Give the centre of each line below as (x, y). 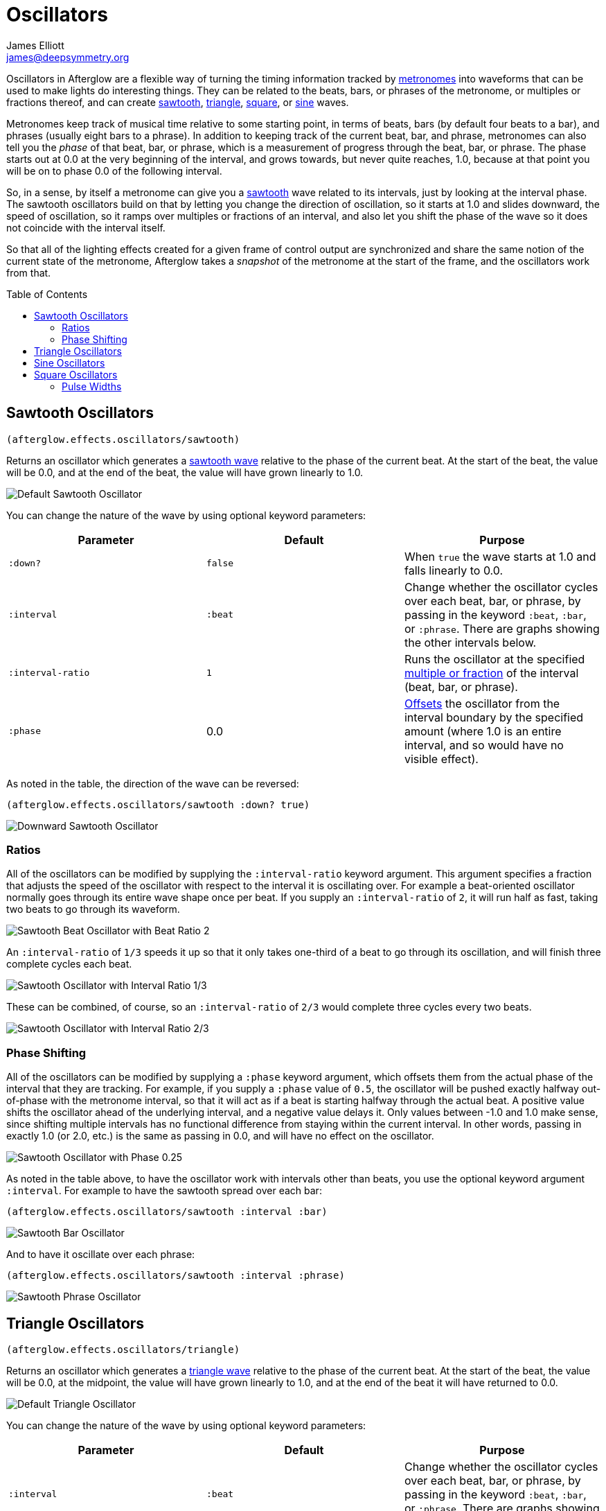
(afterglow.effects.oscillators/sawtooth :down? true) (158, 804)
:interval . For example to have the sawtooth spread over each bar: (164, 1191)
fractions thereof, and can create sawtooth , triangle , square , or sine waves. (178, 102)
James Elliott (35, 45)
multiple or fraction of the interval (491, 673)
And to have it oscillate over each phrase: (101, 1255)
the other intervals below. (470, 642)
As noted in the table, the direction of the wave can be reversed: (153, 783)
